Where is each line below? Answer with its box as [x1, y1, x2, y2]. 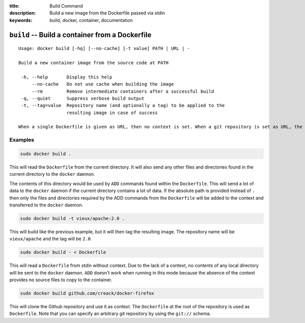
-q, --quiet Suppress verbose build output [21, 95, 145, 101]
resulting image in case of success [66, 110, 158, 116]
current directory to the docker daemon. [9, 171, 95, 177]
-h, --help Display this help [21, 74, 113, 80]
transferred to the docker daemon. [9, 202, 83, 208]
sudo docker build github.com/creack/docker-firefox [20, 290, 155, 297]
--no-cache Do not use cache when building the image [32, 82, 174, 87]
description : [9, 10, 36, 16]
